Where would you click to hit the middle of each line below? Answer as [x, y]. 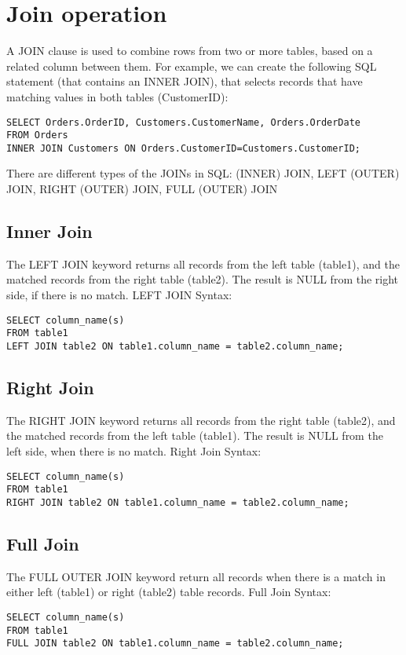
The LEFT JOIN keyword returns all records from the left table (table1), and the [203, 263]
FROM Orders [37, 135]
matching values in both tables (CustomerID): [117, 96]
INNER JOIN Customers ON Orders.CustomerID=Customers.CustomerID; [184, 148]
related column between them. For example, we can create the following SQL [192, 66]
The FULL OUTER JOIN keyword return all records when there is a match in [196, 576]
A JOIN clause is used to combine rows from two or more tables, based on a [190, 51]
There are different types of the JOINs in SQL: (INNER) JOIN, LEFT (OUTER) [203, 173]
